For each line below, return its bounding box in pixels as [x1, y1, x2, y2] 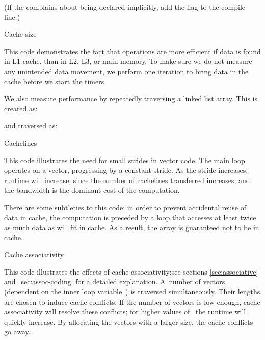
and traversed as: [4, 120, 58, 131]
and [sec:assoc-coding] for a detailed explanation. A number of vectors [4, 276, 225, 287]
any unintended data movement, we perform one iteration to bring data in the [4, 65, 249, 76]
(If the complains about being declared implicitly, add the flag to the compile [4, 2, 246, 12]
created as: [4, 103, 38, 114]
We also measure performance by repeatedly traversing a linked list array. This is [4, 93, 257, 104]
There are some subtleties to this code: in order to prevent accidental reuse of [4, 201, 247, 212]
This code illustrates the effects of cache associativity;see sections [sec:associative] [4, 266, 258, 277]
